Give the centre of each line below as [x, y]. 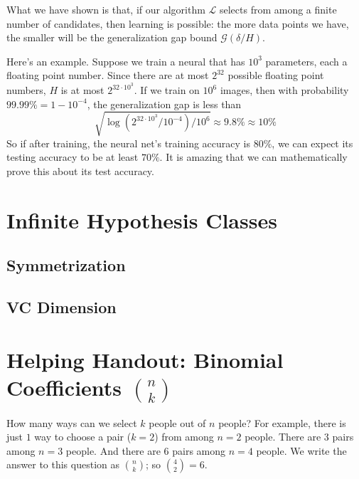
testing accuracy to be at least [73, 157]
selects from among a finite [278, 9]
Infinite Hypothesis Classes [142, 220]
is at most [82, 90]
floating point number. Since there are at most [108, 75]
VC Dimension [61, 307]
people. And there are [113, 450]
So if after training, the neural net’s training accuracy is [128, 143]
